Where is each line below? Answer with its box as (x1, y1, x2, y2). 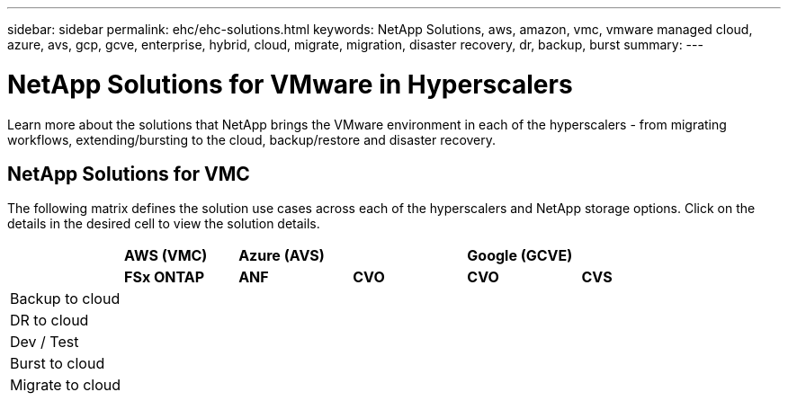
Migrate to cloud (10, 376, 121, 395)
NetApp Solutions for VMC (7, 162, 250, 185)
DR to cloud (10, 311, 89, 330)
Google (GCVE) (467, 246, 573, 265)
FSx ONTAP (124, 268, 205, 287)
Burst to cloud (10, 354, 105, 373)
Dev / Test (10, 333, 79, 352)
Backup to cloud (10, 290, 121, 308)
